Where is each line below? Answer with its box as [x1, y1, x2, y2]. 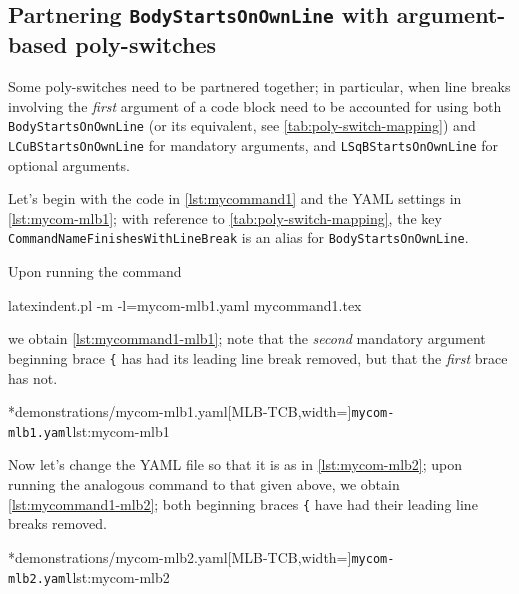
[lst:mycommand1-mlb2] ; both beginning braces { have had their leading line [8, 493, 478, 514]
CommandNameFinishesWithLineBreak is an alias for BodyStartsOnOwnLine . [8, 227, 469, 248]
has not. [8, 367, 58, 388]
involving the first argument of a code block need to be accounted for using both [8, 95, 502, 116]
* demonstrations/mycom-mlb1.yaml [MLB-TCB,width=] [8, 401, 352, 422]
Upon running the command [8, 261, 182, 282]
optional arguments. [8, 154, 130, 175]
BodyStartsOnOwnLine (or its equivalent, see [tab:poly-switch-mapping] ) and [8, 115, 476, 136]
